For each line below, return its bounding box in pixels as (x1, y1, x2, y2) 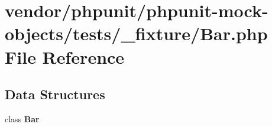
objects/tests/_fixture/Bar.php (5, 21, 268, 45)
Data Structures (5, 85, 105, 103)
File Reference (5, 44, 125, 69)
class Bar (5, 112, 40, 125)
